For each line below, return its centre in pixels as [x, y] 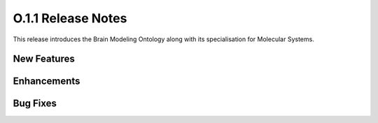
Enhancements [47, 81]
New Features [44, 59]
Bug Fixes [35, 104]
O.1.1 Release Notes [70, 18]
